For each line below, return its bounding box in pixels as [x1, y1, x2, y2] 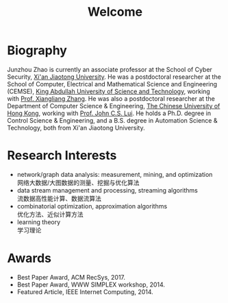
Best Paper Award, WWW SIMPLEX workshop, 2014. [16, 280, 166, 289]
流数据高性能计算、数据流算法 [16, 194, 101, 202]
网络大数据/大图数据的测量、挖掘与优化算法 [16, 178, 140, 186]
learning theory [16, 217, 61, 226]
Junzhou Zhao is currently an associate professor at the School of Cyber [7, 65, 212, 73]
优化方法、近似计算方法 [16, 210, 84, 218]
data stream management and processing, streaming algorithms [16, 186, 199, 194]
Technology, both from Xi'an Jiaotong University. [7, 123, 145, 132]
